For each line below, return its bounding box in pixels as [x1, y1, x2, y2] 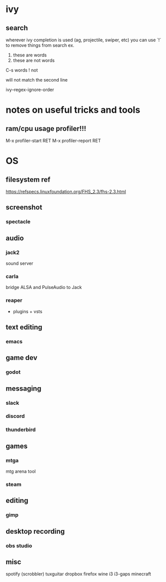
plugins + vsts [13, 308, 42, 314]
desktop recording [6, 527, 65, 536]
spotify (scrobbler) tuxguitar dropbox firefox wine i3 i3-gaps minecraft [6, 571, 151, 577]
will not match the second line [6, 77, 68, 83]
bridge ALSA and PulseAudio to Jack [6, 284, 82, 290]
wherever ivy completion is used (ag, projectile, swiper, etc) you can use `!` [6, 37, 161, 43]
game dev [6, 353, 38, 362]
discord [6, 413, 25, 420]
